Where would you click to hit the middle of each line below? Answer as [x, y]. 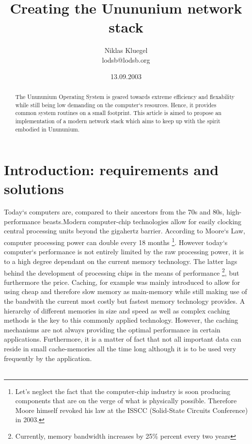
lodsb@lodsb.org [126, 59]
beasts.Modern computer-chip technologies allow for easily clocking [142, 221]
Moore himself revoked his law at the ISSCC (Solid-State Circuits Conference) [132, 410]
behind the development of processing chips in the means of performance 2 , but [122, 272]
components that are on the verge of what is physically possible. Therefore [126, 401]
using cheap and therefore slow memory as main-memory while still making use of [126, 291]
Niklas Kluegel [126, 50]
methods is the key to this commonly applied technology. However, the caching [121, 320]
